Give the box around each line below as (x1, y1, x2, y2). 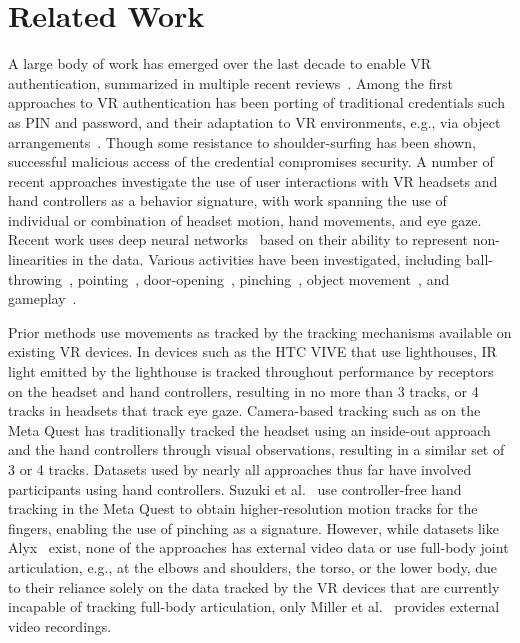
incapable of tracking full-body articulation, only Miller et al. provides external (8, 596, 500, 617)
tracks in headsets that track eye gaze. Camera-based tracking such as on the (8, 400, 481, 421)
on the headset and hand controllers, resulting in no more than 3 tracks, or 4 (8, 380, 479, 401)
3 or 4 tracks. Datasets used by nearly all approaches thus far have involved (8, 459, 472, 479)
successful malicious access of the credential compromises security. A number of (8, 151, 494, 172)
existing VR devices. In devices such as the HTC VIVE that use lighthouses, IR (8, 341, 497, 362)
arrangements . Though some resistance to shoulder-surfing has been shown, (8, 131, 476, 152)
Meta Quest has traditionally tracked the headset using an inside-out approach (8, 419, 491, 440)
